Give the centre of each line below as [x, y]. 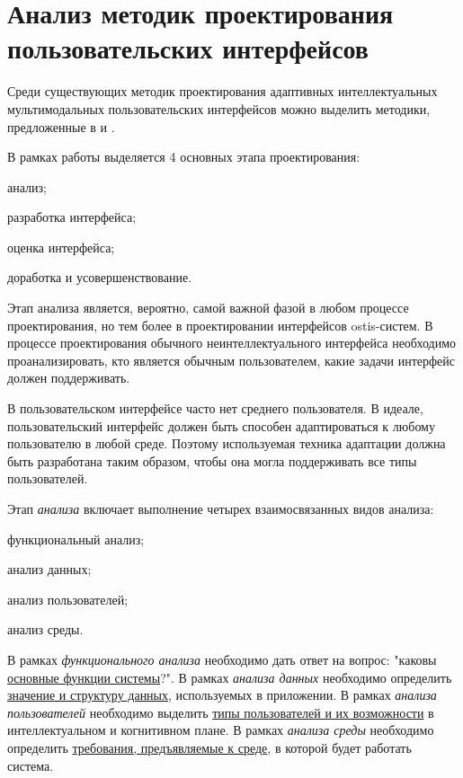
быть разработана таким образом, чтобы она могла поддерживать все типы [212, 460]
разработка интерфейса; [72, 217]
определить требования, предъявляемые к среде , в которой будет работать [209, 747]
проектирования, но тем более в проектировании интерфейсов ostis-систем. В [220, 325]
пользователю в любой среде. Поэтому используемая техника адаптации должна [227, 443]
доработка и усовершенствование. [100, 277]
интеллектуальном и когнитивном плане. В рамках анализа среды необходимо [221, 730]
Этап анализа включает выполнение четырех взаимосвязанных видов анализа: [221, 508]
